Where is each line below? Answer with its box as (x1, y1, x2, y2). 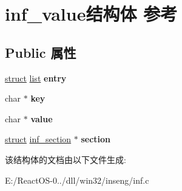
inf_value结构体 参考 (5, 1, 178, 26)
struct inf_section (5, 133, 72, 145)
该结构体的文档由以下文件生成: (5, 153, 126, 165)
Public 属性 (5, 43, 76, 61)
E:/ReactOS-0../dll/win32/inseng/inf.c (5, 173, 149, 186)
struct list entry (5, 71, 67, 84)
